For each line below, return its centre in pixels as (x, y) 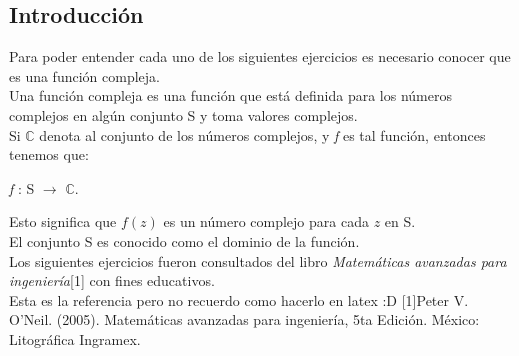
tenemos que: (49, 154)
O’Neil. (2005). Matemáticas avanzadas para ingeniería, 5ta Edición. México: (244, 319)
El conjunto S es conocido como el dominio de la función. (184, 240)
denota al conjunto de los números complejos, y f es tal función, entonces (262, 134)
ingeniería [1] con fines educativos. (112, 280)
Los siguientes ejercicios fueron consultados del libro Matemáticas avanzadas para (258, 260)
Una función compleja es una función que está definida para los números (230, 95)
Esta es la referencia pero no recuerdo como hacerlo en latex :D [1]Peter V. (239, 299)
